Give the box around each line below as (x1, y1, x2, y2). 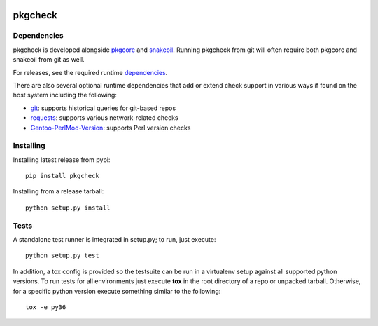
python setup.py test (25, 252, 99, 259)
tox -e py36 (25, 303, 66, 311)
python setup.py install (25, 203, 111, 212)
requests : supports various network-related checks (30, 114, 178, 122)
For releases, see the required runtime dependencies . (13, 68, 168, 76)
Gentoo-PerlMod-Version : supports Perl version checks (30, 123, 191, 132)
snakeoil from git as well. (13, 55, 85, 64)
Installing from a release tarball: (13, 187, 104, 196)
